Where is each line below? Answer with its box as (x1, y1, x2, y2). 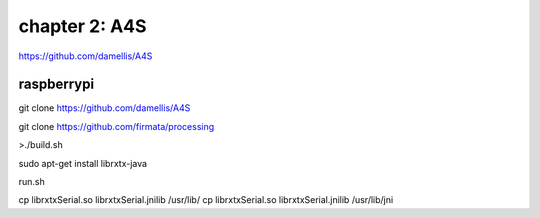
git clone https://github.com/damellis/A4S (18, 102, 191, 114)
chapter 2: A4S (18, 15, 147, 37)
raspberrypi (18, 76, 95, 93)
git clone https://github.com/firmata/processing (18, 120, 215, 132)
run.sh (18, 176, 45, 188)
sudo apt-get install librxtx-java (18, 157, 148, 169)
